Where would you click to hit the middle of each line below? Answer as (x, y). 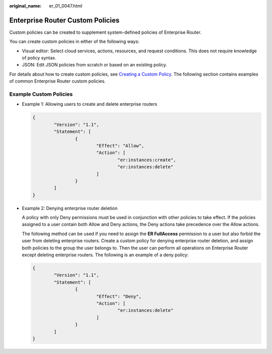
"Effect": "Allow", (120, 146)
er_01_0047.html (66, 6)
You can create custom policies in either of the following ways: (74, 42)
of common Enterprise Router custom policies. (57, 81)
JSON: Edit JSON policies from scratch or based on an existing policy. (94, 65)
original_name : (25, 6)
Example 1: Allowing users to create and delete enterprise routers (89, 104)
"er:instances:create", (147, 160)
